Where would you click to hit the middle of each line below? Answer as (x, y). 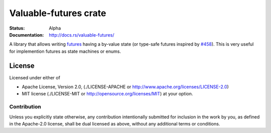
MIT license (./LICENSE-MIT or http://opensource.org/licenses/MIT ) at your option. (107, 94)
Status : (17, 28)
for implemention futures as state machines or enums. (65, 51)
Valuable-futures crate (58, 13)
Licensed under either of (35, 77)
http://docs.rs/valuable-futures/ (82, 35)
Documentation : (27, 35)
